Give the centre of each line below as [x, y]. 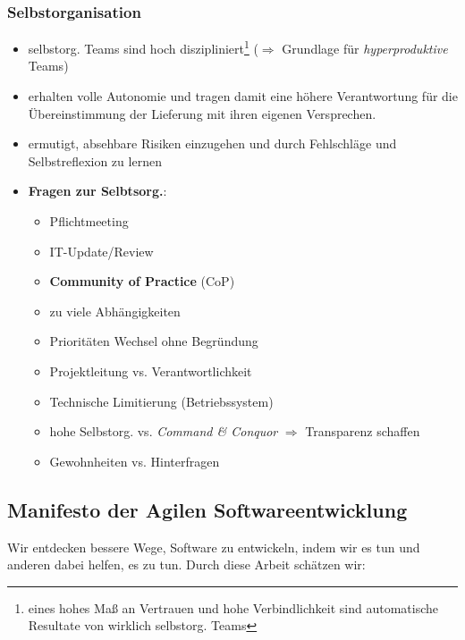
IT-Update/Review [101, 251]
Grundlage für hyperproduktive [365, 48]
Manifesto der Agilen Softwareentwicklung [207, 509]
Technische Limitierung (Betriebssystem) [161, 401]
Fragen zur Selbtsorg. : [97, 191]
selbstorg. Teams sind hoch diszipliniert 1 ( [143, 47]
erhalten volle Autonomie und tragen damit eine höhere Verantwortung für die [243, 96]
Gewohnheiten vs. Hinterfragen [135, 461]
